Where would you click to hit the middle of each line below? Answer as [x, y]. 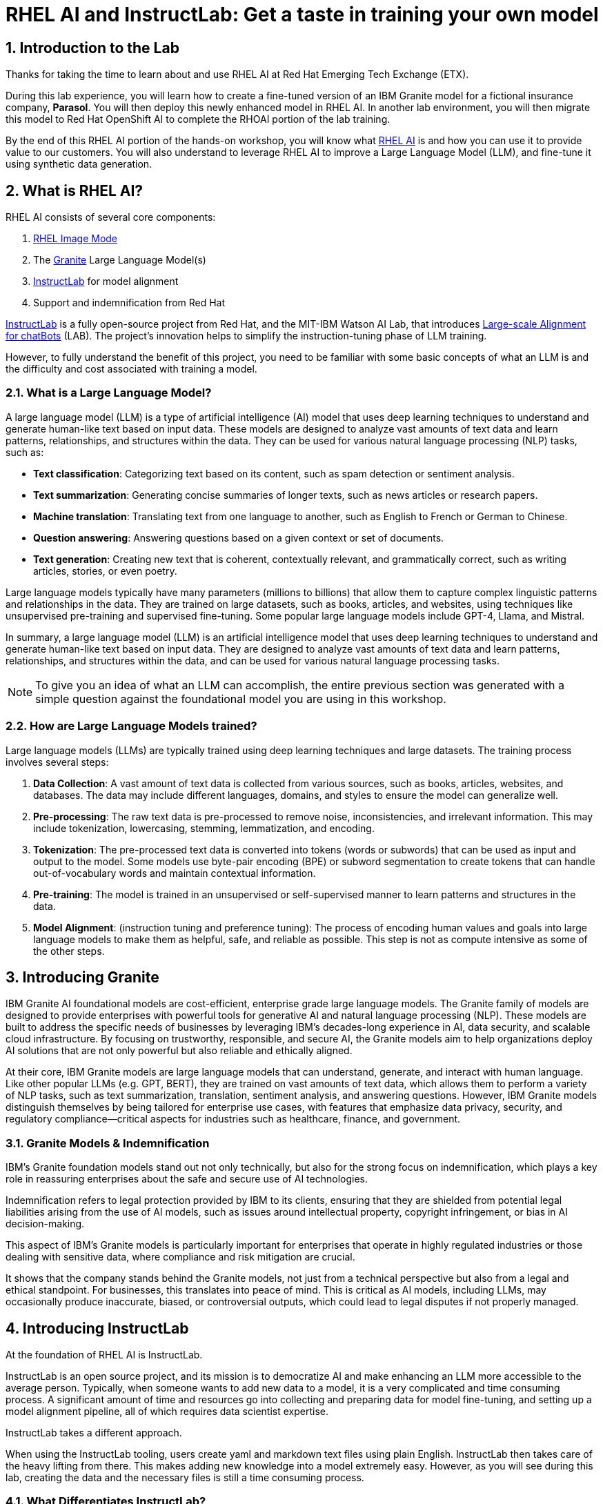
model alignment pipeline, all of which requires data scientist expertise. [167, 1411]
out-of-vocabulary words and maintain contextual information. [175, 873]
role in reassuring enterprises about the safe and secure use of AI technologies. [187, 1179]
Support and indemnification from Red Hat [129, 303]
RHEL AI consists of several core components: [111, 217]
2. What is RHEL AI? [75, 190]
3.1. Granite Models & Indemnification [108, 1143]
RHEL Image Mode [76, 239]
